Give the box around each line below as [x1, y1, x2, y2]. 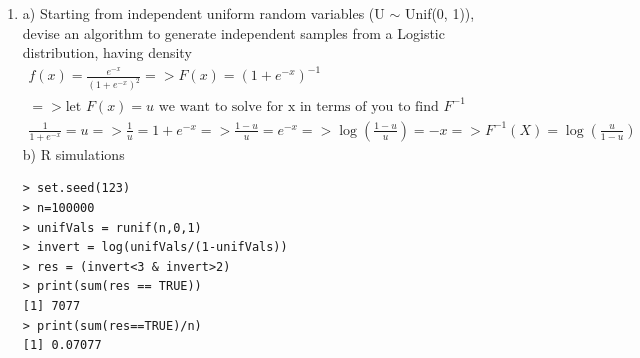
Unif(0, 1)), [404, 3, 475, 23]
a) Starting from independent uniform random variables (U [22, 3, 385, 23]
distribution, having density [22, 42, 192, 63]
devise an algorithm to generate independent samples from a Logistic [22, 22, 445, 43]
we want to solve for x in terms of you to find [158, 99, 439, 114]
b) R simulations [22, 143, 125, 164]
